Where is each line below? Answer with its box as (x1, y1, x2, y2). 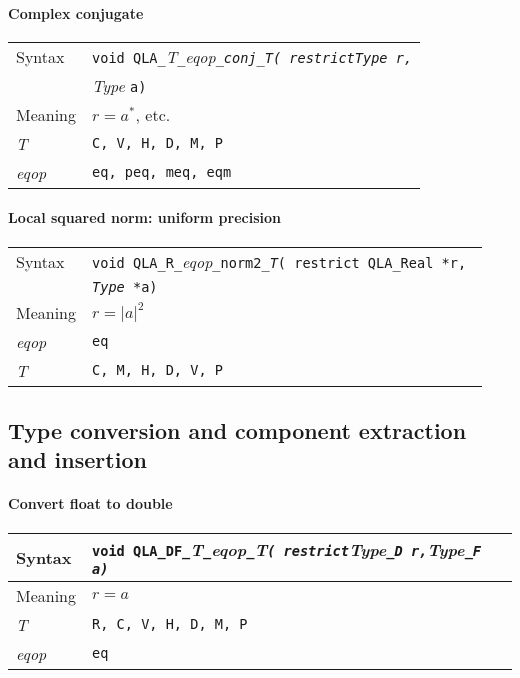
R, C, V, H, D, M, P (92, 616, 248, 633)
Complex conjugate (8, 2, 144, 23)
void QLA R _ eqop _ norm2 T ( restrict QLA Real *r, (92, 249, 467, 273)
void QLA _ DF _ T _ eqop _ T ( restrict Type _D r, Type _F (92, 537, 482, 561)
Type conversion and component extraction (8, 414, 467, 445)
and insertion (8, 444, 147, 475)
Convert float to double (8, 493, 173, 514)
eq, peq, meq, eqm (92, 164, 232, 181)
